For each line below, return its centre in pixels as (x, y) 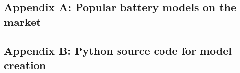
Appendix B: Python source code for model (118, 50)
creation (25, 64)
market (22, 21)
